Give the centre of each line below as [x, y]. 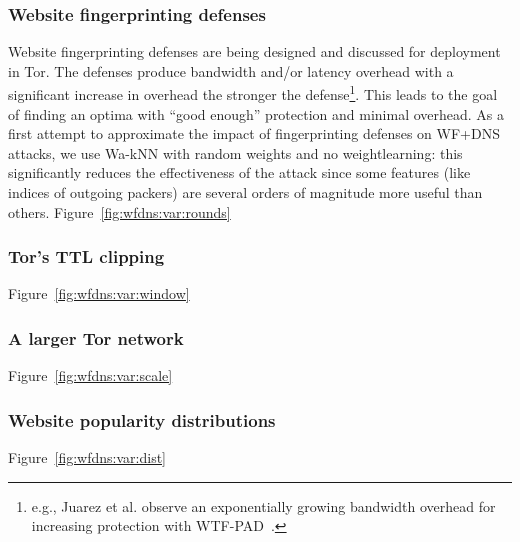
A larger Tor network [96, 337]
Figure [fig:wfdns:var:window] [99, 293]
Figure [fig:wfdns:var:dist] [87, 457]
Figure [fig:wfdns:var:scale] [90, 375]
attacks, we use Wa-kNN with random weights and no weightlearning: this [235, 152]
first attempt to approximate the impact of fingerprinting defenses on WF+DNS [254, 133]
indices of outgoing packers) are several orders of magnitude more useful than [245, 192]
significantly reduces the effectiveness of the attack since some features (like [239, 172]
